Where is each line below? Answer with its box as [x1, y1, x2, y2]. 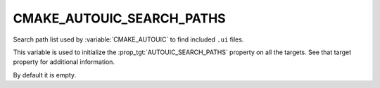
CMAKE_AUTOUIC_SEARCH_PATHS [13, 11, 226, 26]
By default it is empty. [13, 70, 77, 79]
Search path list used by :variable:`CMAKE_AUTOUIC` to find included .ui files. [13, 35, 244, 44]
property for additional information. [13, 58, 115, 66]
